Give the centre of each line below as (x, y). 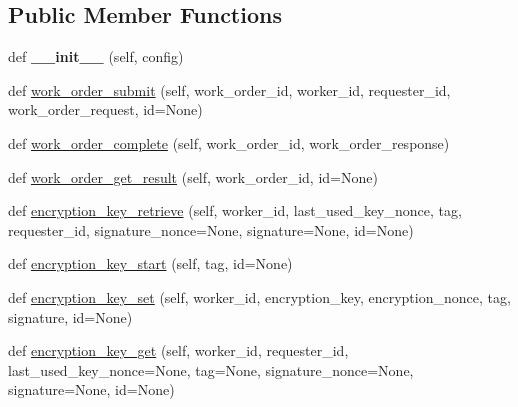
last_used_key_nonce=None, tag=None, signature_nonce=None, (211, 369)
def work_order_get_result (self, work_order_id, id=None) (193, 176)
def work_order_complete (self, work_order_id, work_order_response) (229, 142)
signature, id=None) (70, 316)
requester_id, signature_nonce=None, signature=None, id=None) (211, 229)
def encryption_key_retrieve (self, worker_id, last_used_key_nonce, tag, (235, 210)
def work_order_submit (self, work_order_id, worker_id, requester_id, (229, 89)
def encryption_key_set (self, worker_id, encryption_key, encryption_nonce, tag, (259, 296)
